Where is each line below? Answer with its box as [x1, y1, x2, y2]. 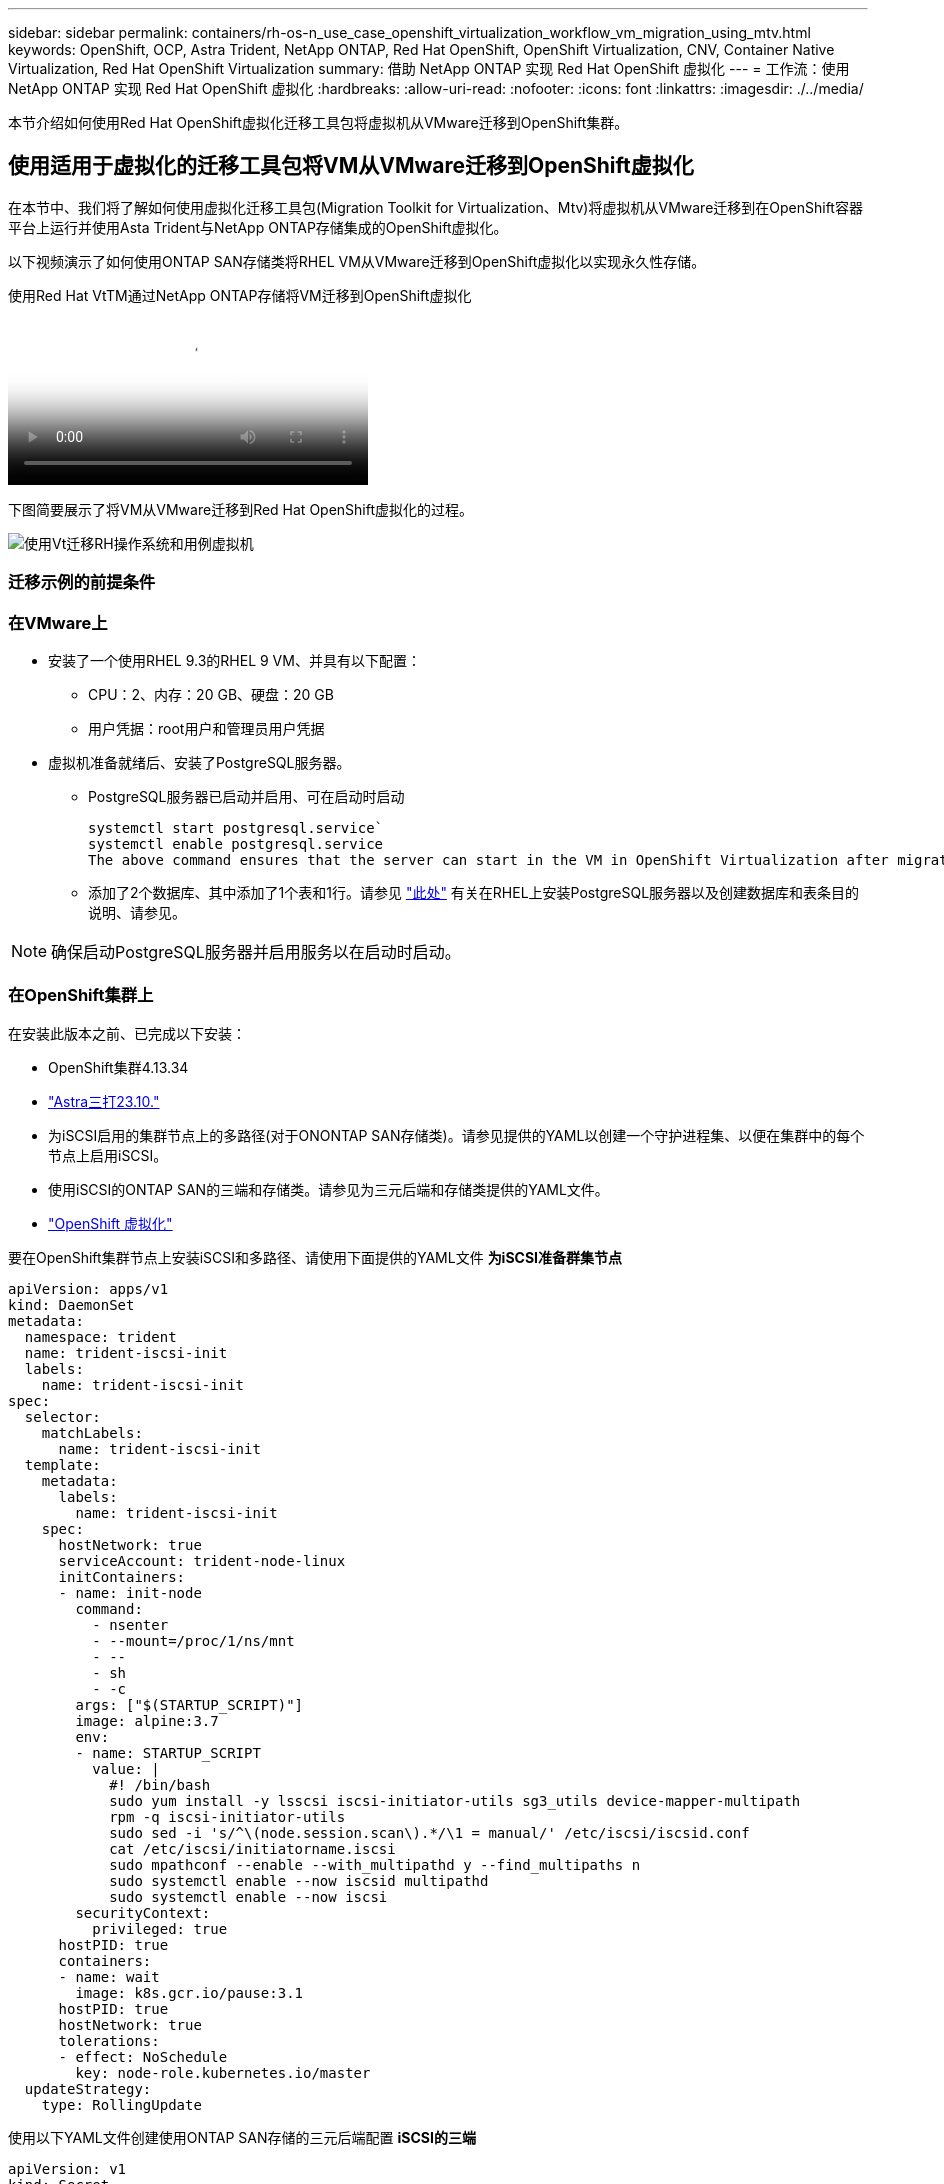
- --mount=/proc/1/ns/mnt [92, 1632, 295, 1649]
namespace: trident [24, 1328, 177, 1345]
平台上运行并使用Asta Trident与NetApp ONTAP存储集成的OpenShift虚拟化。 [8, 218, 508, 236]
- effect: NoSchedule [58, 2048, 228, 2065]
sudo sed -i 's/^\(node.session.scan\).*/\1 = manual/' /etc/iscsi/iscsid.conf [109, 1824, 750, 1841]
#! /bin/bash [109, 1776, 211, 1793]
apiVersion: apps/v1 [8, 1280, 169, 1297]
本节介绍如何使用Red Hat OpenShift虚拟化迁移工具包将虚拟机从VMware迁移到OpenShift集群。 [8, 114, 629, 131]
